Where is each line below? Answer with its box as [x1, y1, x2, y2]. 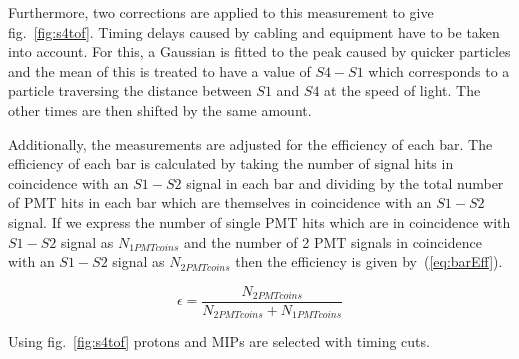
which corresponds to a [368, 60, 510, 81]
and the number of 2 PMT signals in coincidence [183, 231, 482, 252]
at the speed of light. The [324, 80, 481, 101]
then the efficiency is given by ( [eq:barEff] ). [235, 251, 503, 272]
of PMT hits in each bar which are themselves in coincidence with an [8, 192, 432, 213]
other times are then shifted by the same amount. [8, 99, 312, 120]
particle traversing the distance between [8, 80, 252, 101]
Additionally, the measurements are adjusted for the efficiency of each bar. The [8, 133, 493, 154]
